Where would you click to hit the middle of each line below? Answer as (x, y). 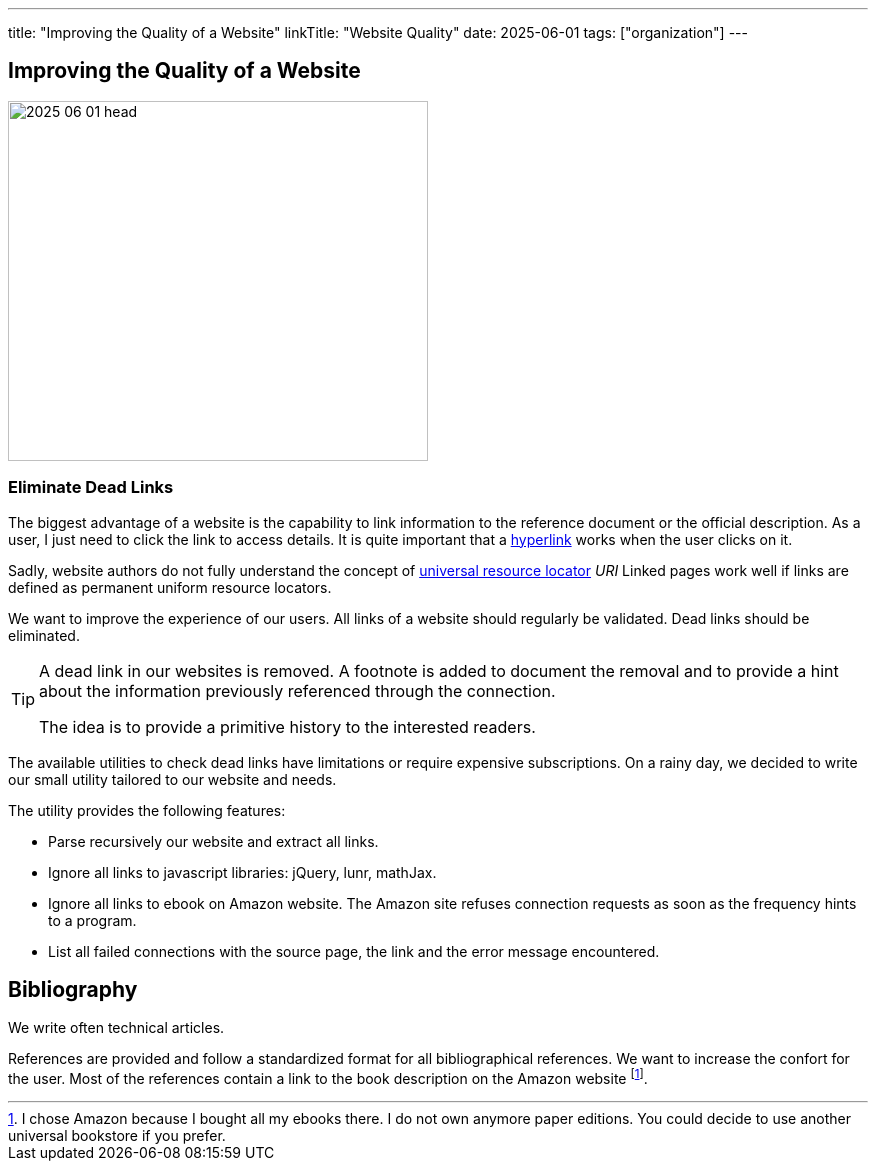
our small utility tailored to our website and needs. (172, 779)
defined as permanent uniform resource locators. (170, 587)
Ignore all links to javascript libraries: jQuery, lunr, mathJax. (242, 872)
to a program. (92, 920)
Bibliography (73, 990)
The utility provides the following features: (147, 810)
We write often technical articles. (116, 1028)
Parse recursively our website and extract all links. (213, 841)
